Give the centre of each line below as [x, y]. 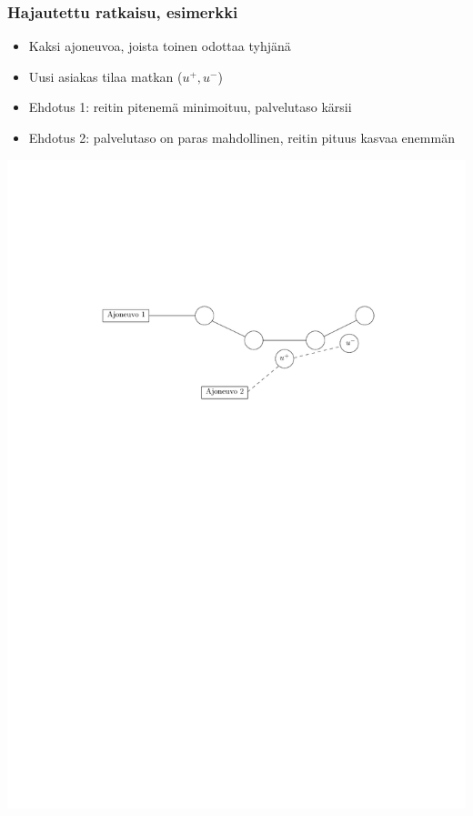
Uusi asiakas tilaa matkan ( [106, 76]
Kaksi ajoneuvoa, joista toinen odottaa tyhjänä [160, 46]
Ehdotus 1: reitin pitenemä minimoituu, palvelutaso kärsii [190, 107]
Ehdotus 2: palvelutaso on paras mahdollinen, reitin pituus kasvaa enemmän [242, 137]
